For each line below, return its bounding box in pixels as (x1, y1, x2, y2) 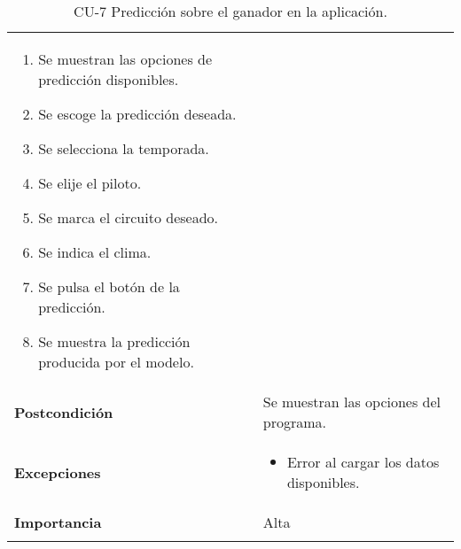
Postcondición (14, 401, 113, 422)
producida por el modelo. (38, 352, 194, 372)
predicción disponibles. (38, 69, 179, 89)
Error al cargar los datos (286, 452, 440, 472)
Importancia (14, 512, 102, 532)
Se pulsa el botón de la (38, 276, 180, 297)
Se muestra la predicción (38, 331, 191, 352)
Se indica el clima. (38, 242, 152, 262)
